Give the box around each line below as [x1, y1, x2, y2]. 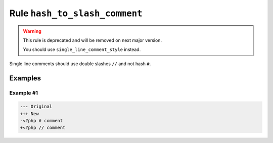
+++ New [20, 111, 39, 116]
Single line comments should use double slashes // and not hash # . [9, 61, 151, 67]
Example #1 [9, 89, 38, 96]
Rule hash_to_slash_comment [9, 8, 143, 19]
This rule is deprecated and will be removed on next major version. [23, 37, 162, 43]
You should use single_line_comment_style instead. [23, 46, 141, 53]
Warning [23, 28, 41, 34]
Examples [9, 74, 41, 82]
